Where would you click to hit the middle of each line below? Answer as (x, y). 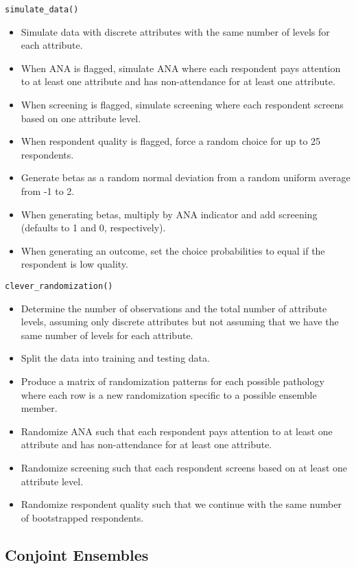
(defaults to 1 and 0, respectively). (93, 228)
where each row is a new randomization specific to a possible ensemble (169, 394)
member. (39, 408)
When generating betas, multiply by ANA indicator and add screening (169, 214)
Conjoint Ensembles (77, 554)
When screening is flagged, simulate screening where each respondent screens (182, 105)
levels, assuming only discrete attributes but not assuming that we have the (180, 322)
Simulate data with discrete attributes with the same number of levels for (175, 31)
